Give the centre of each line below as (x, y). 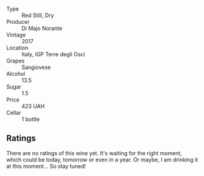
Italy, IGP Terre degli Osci (53, 54)
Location (17, 48)
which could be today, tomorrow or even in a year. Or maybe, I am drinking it (102, 159)
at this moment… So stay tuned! (46, 166)
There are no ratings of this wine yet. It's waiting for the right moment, (94, 153)
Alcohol (16, 74)
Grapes (16, 61)
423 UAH (33, 106)
